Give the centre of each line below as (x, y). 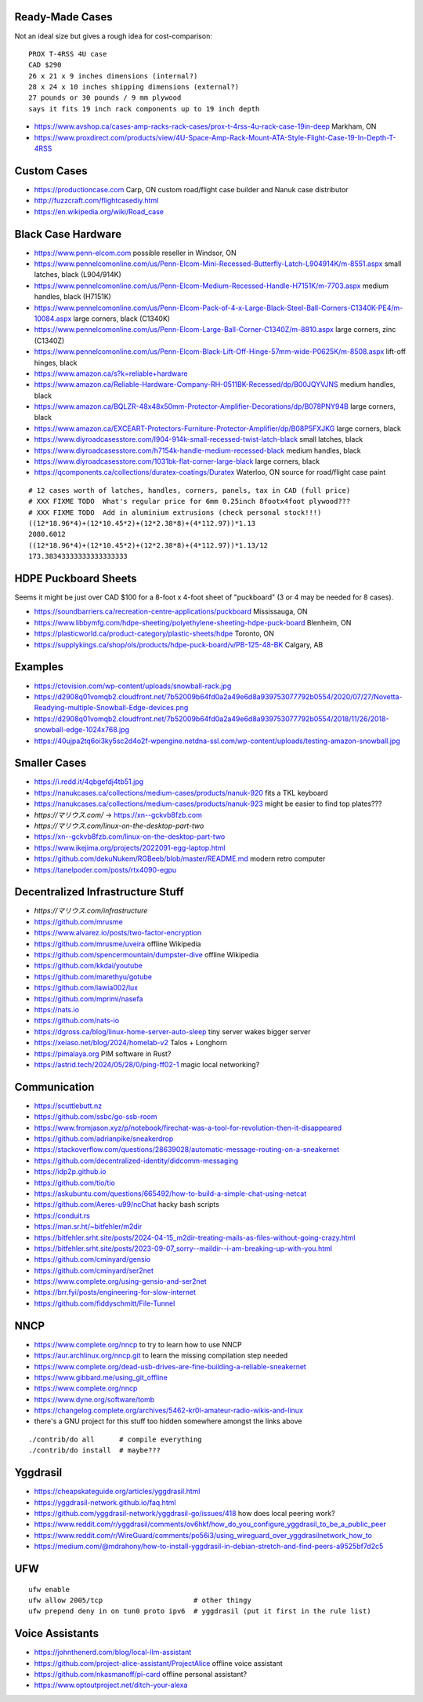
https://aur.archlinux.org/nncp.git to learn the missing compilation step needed (161, 1356)
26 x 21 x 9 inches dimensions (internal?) (113, 76)
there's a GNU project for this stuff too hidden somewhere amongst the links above (168, 1421)
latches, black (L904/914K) (78, 275)
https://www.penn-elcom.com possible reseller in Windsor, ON (135, 253)
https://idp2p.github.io (70, 1172)
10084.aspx (53, 319)
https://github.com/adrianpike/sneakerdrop (104, 1139)
